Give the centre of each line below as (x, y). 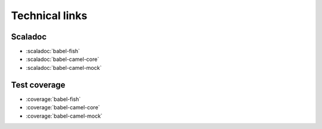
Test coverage (38, 85)
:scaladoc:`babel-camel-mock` (64, 67)
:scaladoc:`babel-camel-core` (63, 59)
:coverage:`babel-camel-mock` (64, 116)
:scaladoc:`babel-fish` (53, 51)
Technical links (49, 16)
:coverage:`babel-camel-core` (63, 107)
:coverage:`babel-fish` (53, 99)
